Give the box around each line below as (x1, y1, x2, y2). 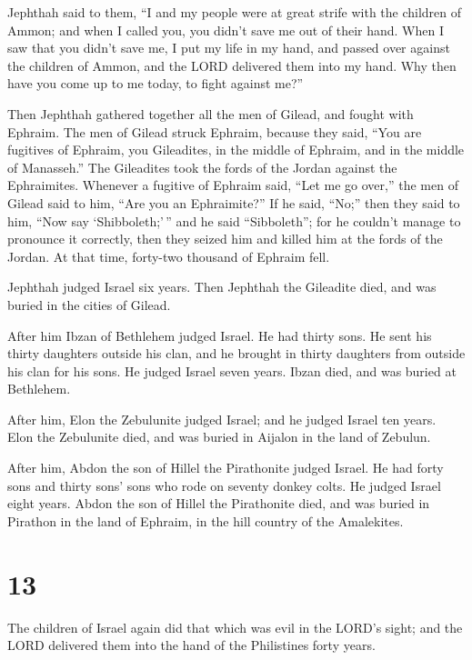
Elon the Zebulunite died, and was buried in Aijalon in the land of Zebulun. (7, 427, 431, 446)
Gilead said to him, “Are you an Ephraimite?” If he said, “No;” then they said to (7, 193, 460, 212)
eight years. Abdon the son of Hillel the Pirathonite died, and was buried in (7, 494, 430, 513)
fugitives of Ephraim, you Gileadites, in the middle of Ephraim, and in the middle (7, 140, 465, 159)
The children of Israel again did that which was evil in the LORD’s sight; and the (7, 617, 463, 636)
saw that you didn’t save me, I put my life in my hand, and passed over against (7, 38, 450, 57)
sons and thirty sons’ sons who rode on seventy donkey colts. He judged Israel (7, 475, 441, 495)
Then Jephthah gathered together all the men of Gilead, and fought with (7, 104, 414, 123)
